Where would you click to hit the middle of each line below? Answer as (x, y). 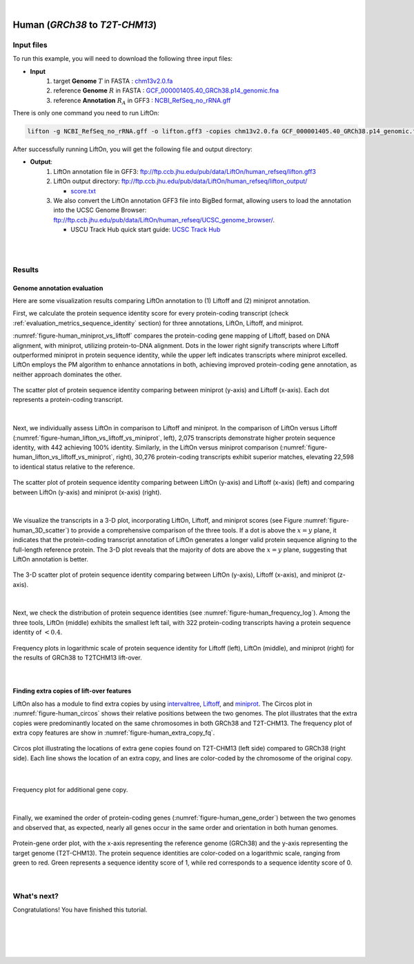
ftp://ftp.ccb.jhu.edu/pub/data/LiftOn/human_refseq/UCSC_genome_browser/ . (164, 220)
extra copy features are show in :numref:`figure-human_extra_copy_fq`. (114, 733)
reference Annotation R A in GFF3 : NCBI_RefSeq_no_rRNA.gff (142, 101)
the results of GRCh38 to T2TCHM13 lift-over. (77, 658)
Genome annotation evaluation (58, 288)
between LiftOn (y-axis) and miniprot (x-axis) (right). (87, 492)
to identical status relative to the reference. (74, 467)
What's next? (36, 896)
